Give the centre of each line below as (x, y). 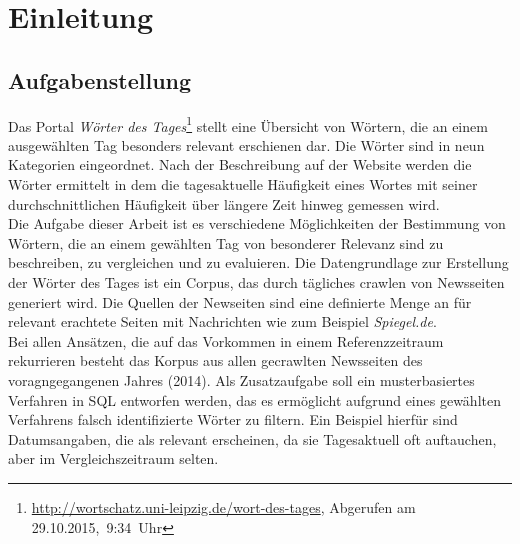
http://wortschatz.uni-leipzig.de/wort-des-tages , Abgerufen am (223, 506)
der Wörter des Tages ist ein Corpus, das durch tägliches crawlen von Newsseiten (256, 281)
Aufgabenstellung (100, 79)
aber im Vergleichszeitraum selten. (113, 458)
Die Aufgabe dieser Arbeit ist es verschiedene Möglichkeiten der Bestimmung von (257, 223)
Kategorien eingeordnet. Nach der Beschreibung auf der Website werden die (240, 164)
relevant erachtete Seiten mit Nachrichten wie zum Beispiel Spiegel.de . (222, 321)
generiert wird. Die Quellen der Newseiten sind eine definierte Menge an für (240, 301)
